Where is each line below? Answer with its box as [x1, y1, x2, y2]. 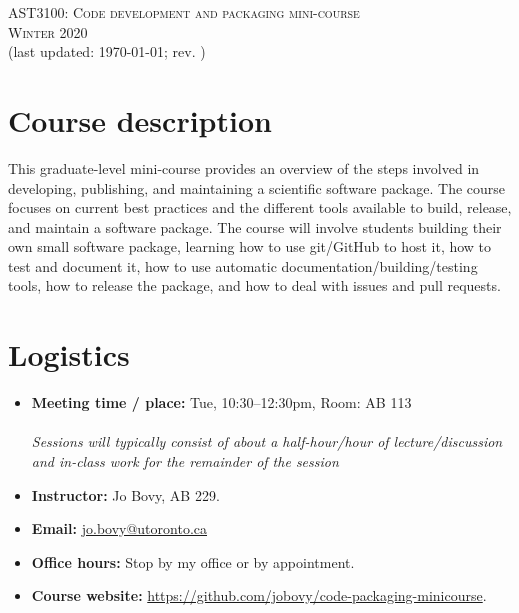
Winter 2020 [8, 21, 88, 42]
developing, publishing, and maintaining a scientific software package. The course [8, 177, 506, 198]
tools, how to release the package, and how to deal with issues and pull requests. [8, 275, 501, 296]
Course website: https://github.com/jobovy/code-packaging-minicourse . [31, 585, 487, 606]
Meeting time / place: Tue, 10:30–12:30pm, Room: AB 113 [31, 392, 412, 413]
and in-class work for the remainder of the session [31, 450, 339, 471]
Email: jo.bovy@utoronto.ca [31, 518, 208, 539]
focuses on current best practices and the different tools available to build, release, [8, 197, 512, 218]
